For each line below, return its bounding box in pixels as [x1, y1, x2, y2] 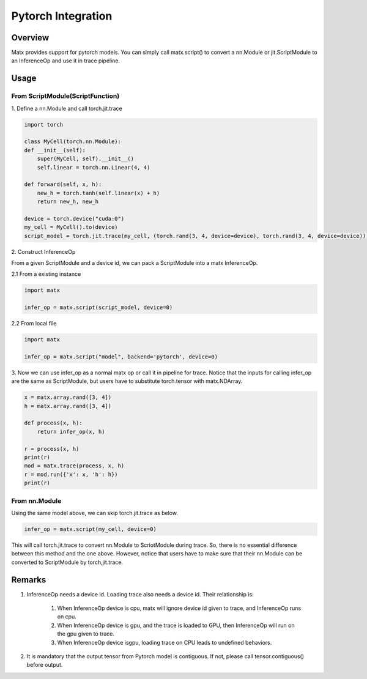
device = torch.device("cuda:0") [24, 215, 125, 222]
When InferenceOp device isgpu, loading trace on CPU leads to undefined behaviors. [57, 639, 272, 646]
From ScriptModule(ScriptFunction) [11, 92, 120, 100]
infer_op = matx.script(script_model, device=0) [24, 304, 173, 311]
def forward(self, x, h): [24, 181, 102, 188]
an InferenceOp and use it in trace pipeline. [11, 57, 120, 64]
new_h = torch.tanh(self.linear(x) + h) [37, 190, 160, 196]
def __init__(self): [24, 147, 86, 154]
